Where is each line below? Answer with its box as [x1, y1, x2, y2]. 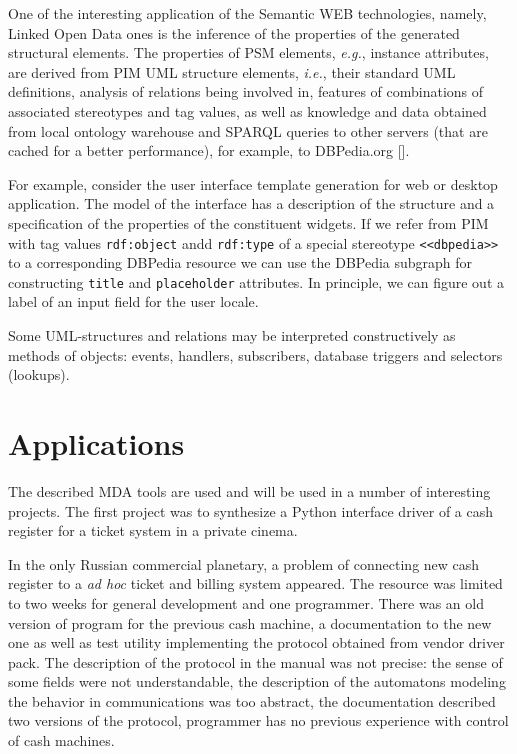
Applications [8, 423, 185, 463]
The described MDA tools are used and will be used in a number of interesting [8, 480, 491, 501]
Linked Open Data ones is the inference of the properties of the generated [8, 22, 460, 43]
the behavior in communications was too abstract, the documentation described [8, 690, 496, 711]
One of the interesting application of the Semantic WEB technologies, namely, [8, 3, 487, 23]
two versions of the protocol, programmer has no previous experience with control [8, 710, 509, 731]
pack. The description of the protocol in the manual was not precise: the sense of [8, 651, 503, 672]
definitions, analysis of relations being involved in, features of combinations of [8, 81, 484, 102]
